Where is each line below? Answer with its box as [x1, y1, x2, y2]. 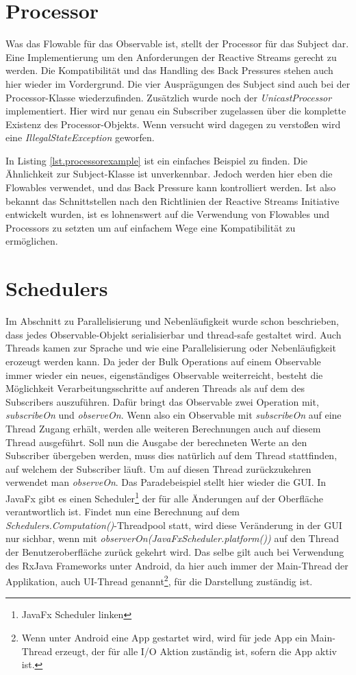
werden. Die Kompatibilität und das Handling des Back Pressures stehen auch [5, 63, 333, 77]
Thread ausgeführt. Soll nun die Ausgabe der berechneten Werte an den [5, 434, 307, 449]
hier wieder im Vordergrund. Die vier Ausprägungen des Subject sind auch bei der [5, 76, 351, 90]
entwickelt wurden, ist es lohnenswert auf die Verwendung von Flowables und [5, 207, 330, 221]
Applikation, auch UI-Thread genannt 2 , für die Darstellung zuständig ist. [5, 572, 313, 588]
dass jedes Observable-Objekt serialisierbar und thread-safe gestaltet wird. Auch [5, 327, 342, 341]
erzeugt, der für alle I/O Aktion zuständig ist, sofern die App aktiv [55, 643, 337, 658]
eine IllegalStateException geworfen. [5, 130, 155, 145]
